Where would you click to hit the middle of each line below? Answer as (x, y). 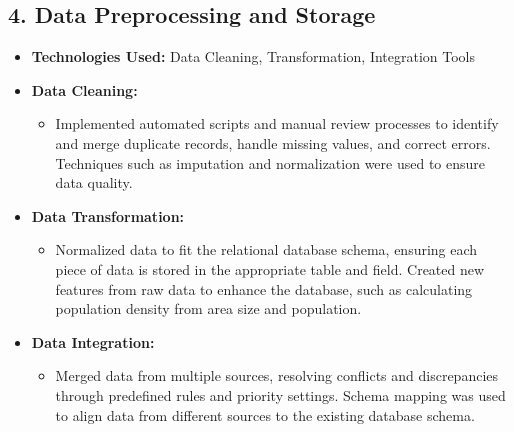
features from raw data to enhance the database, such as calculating (264, 288)
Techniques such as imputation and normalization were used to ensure (270, 162)
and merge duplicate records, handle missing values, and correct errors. (273, 142)
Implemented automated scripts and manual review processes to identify (277, 123)
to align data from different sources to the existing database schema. (265, 414)
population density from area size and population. (208, 308)
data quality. (94, 182)
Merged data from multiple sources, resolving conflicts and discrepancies (277, 375)
